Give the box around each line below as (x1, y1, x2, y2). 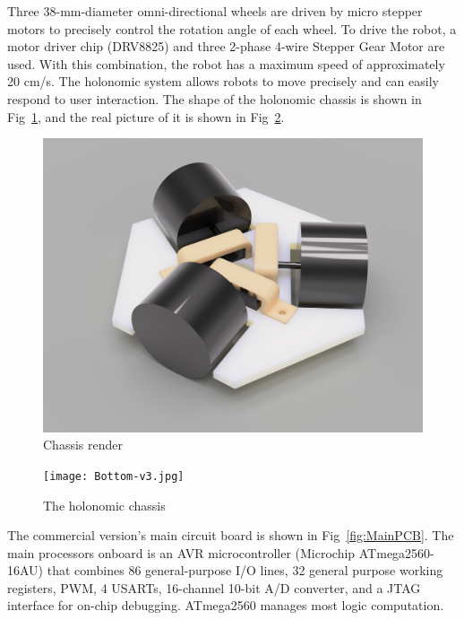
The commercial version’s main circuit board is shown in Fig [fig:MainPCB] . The (7, 526, 454, 545)
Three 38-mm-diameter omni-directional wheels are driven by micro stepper (7, 2, 423, 20)
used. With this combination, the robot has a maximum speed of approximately (7, 54, 445, 73)
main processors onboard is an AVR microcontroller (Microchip (7, 543, 356, 562)
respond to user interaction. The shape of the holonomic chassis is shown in (7, 89, 422, 108)
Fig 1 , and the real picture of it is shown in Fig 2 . (7, 107, 285, 126)
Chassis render (43, 435, 123, 454)
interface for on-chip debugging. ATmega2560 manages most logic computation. (7, 596, 444, 615)
